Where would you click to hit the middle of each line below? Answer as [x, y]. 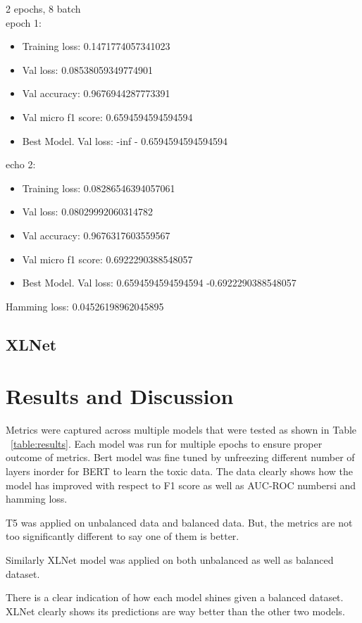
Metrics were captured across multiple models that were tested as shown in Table [181, 430]
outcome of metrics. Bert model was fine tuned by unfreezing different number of [180, 457]
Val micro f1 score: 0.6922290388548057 [107, 259]
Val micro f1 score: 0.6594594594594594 [107, 117]
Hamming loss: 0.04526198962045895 [85, 306]
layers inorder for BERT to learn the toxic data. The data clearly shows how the [179, 471]
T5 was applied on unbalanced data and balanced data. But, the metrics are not [179, 522]
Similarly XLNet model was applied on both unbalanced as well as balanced [170, 559]
